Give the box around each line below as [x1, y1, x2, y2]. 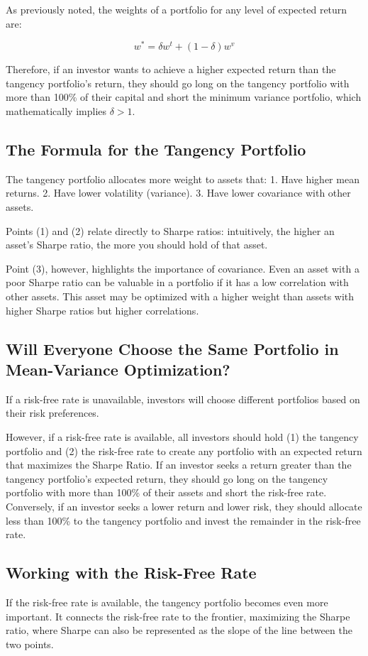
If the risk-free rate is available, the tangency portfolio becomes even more [6, 594, 328, 609]
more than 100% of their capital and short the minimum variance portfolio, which [6, 89, 362, 104]
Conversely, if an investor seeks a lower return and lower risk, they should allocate [6, 498, 362, 513]
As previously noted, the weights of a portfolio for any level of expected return [6, 2, 347, 16]
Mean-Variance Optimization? [6, 358, 230, 380]
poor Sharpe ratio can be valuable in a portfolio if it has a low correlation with [6, 275, 349, 290]
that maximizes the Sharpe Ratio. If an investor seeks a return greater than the [6, 457, 352, 472]
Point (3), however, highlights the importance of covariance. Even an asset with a [6, 261, 359, 275]
